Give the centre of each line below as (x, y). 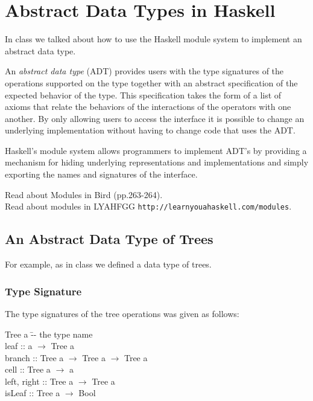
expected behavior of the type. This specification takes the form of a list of (143, 95)
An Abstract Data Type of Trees (109, 239)
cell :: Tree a (28, 369)
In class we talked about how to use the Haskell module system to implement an (153, 39)
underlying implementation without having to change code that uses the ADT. (150, 130)
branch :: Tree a (34, 357)
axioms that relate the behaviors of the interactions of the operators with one (148, 107)
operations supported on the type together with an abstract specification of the (151, 82)
